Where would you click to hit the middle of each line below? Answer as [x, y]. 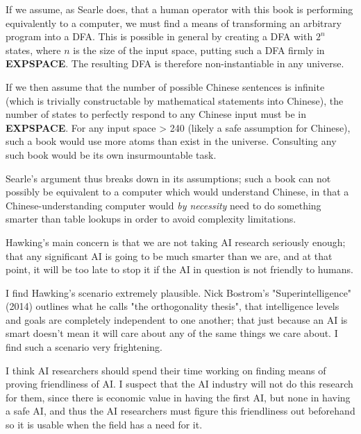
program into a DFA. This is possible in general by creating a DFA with [159, 36]
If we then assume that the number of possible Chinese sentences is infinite [165, 86]
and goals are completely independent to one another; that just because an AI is [177, 319]
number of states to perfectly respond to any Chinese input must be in [156, 114]
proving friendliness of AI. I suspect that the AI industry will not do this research [179, 384]
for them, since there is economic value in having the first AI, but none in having [178, 397]
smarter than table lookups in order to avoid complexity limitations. [151, 219]
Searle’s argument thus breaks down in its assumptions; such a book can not [168, 178]
